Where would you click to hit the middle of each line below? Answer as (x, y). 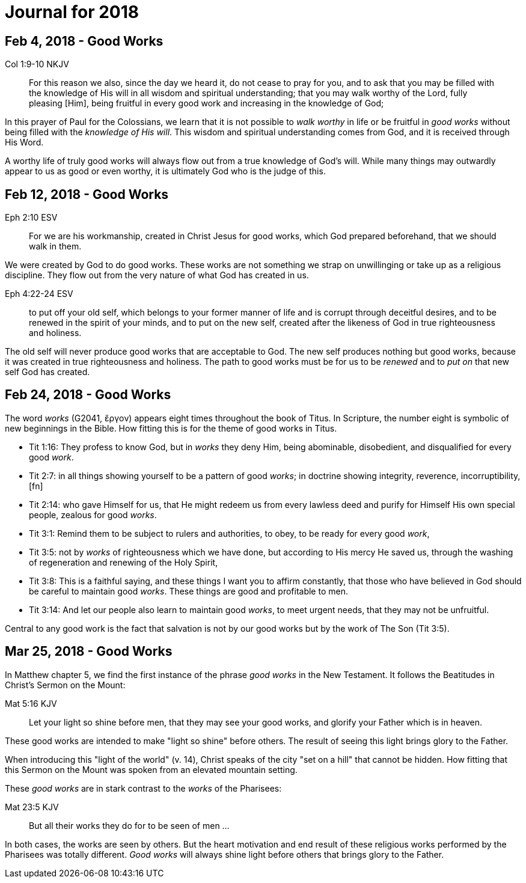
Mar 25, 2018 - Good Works (89, 652)
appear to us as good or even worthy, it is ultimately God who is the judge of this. (165, 171)
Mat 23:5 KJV (32, 807)
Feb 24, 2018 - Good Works (88, 395)
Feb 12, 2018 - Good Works (87, 194)
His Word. (24, 142)
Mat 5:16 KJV (31, 703)
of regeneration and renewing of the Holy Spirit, (124, 562)
